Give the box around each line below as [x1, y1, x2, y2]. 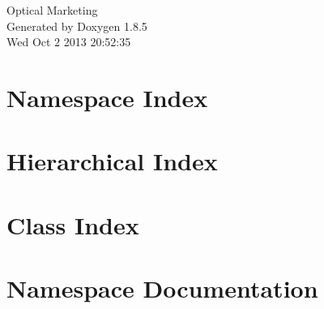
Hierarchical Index [6, 144, 218, 178]
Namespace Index [6, 80, 208, 114]
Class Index [6, 208, 139, 241]
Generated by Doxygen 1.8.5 [6, 17, 147, 34]
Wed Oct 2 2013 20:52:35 [6, 33, 131, 50]
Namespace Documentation [6, 272, 318, 305]
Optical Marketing [6, 2, 98, 18]
